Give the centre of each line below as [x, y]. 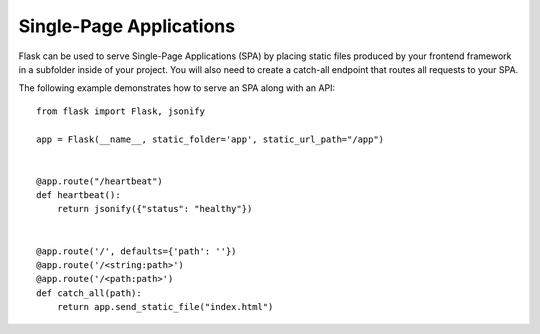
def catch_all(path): [89, 293]
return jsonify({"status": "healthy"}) [154, 209]
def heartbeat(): [78, 195]
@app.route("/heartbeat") [100, 181]
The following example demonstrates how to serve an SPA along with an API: [176, 88]
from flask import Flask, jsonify [120, 111]
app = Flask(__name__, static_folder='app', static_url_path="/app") [210, 139]
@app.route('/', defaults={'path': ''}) [136, 251]
